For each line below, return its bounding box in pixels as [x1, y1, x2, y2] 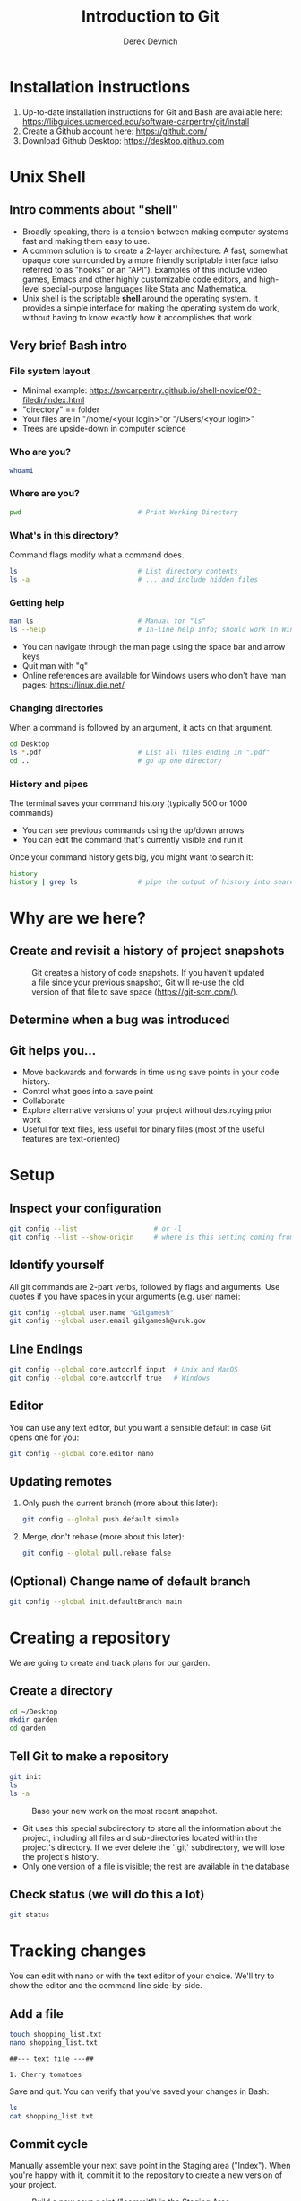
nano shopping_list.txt [9, 2038, 99, 2048]
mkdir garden [9, 1715, 58, 1724]
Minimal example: [21, 385, 88, 396]
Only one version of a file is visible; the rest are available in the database [21, 1861, 290, 1872]
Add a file [9, 2006, 64, 2021]
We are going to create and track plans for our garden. [9, 1657, 211, 1668]
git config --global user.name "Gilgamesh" [9, 1308, 175, 1317]
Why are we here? [9, 908, 146, 928]
